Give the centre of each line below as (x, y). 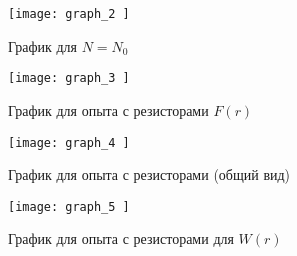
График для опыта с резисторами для (121, 238)
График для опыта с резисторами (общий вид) (149, 174)
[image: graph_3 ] (69, 78)
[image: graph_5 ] (69, 206)
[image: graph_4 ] (69, 142)
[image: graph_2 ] (69, 14)
